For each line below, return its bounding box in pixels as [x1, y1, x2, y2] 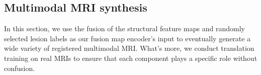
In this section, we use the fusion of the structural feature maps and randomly [4, 23, 245, 34]
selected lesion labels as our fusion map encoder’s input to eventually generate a [4, 33, 251, 43]
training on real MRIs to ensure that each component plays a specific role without [4, 52, 257, 63]
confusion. [4, 62, 35, 73]
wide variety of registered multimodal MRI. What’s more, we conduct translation [4, 43, 254, 53]
